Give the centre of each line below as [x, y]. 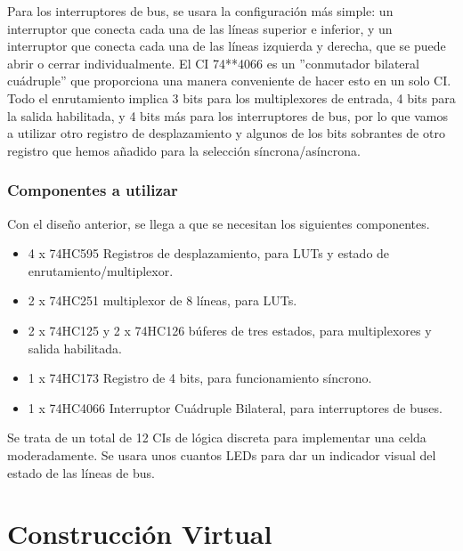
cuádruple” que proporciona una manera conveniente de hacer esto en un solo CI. [229, 81]
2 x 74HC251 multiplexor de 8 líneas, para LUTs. [162, 300]
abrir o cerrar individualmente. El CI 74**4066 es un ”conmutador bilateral [213, 63]
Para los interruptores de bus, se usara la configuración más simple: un [200, 11]
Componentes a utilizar [93, 190]
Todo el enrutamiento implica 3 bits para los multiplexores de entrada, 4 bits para [231, 97]
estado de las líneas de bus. [81, 472]
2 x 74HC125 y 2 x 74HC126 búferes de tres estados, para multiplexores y [230, 330]
